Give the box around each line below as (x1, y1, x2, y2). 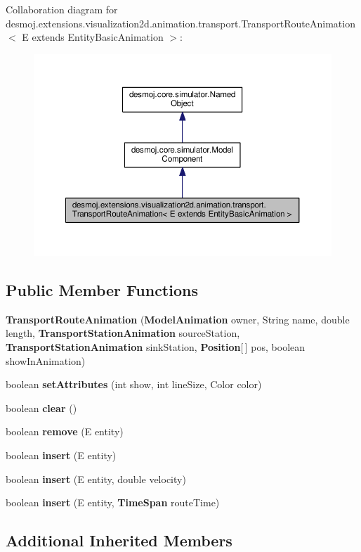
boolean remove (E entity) (6, 424, 124, 439)
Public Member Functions (6, 279, 198, 301)
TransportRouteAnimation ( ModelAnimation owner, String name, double (6, 312, 350, 326)
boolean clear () (6, 400, 77, 415)
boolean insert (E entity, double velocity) (6, 471, 186, 486)
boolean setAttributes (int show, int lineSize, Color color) (6, 377, 262, 392)
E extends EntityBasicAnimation (22, 30, 164, 44)
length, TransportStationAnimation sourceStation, (6, 326, 240, 340)
